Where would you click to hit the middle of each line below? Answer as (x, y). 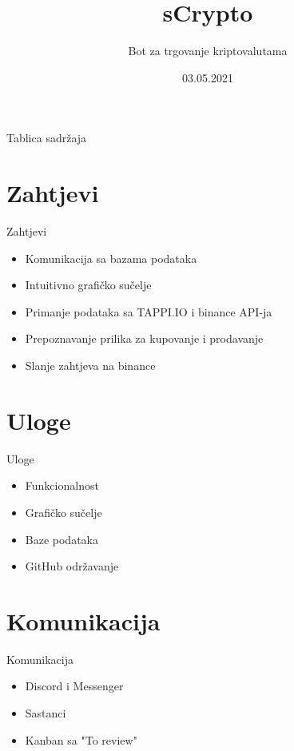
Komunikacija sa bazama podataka (111, 258)
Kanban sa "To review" (81, 739)
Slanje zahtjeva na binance (90, 365)
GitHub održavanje (72, 566)
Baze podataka (62, 539)
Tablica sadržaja (47, 138)
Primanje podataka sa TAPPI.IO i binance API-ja (149, 311)
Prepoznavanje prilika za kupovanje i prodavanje (144, 338)
